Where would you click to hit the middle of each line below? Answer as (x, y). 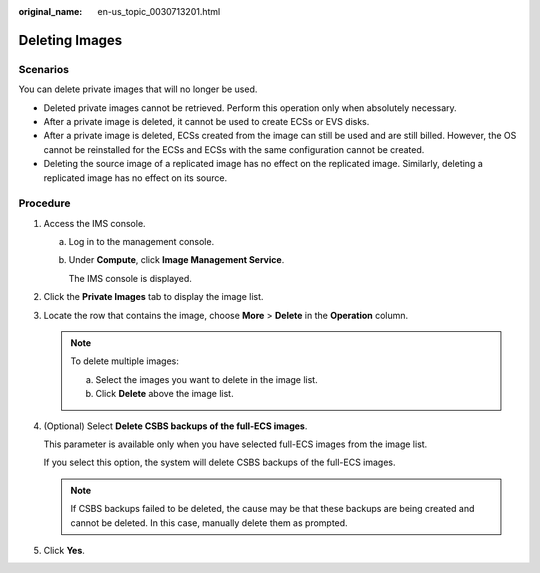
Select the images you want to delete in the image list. (207, 379)
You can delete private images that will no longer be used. (138, 89)
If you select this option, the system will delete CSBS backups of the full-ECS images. (219, 462)
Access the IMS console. (94, 223)
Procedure (44, 203)
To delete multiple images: (124, 361)
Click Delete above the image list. (164, 394)
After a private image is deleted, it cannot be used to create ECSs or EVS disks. (206, 121)
